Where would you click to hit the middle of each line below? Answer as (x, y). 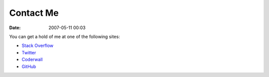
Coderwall (32, 60)
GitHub (29, 66)
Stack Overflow (38, 46)
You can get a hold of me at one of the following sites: (65, 37)
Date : (15, 28)
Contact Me (34, 13)
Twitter (29, 52)
